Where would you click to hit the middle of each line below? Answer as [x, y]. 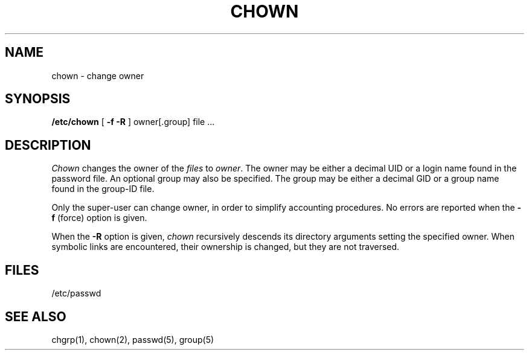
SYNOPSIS [38, 99]
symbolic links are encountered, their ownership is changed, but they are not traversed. [226, 247]
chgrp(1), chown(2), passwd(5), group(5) [133, 339]
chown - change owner [98, 75]
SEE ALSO [36, 316]
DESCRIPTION [48, 145]
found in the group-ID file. [103, 189]
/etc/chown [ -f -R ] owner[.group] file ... [133, 122]
